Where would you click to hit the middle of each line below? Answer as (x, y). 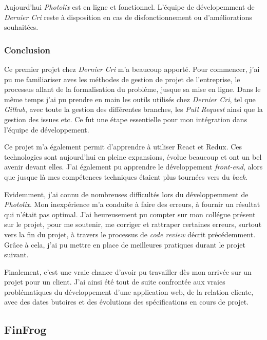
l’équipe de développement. (47, 129)
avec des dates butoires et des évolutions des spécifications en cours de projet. (126, 302)
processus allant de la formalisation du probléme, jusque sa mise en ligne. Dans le (132, 89)
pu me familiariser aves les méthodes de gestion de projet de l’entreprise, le (122, 79)
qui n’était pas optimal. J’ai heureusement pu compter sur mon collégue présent (130, 214)
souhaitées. (21, 27)
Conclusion (27, 50)
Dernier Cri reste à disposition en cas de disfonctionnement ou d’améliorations (128, 17)
